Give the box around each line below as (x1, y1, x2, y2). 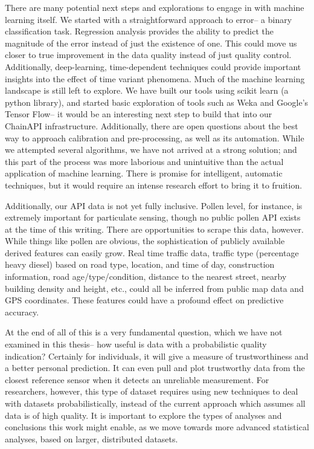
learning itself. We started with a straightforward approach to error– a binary (5, 13, 292, 25)
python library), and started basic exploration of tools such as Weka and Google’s (5, 95, 309, 108)
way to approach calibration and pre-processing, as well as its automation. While (5, 131, 304, 144)
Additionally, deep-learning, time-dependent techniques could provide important (5, 60, 301, 73)
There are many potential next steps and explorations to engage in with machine (5, 1, 304, 13)
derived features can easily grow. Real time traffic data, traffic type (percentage (5, 246, 299, 259)
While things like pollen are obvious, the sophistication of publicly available (5, 234, 285, 247)
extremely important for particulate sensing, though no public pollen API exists (5, 211, 301, 224)
